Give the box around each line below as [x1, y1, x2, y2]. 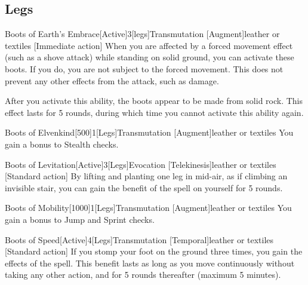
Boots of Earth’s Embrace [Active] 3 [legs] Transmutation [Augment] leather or [5, 27, 280, 40]
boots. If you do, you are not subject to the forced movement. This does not [5, 62, 284, 75]
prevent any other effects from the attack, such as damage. [5, 74, 219, 87]
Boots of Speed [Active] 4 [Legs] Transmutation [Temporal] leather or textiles [5, 233, 274, 246]
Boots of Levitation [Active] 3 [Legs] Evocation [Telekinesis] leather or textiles [5, 158, 276, 170]
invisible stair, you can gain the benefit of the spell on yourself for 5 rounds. [5, 181, 283, 194]
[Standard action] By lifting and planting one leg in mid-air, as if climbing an [5, 170, 288, 182]
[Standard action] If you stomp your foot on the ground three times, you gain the [5, 245, 303, 258]
